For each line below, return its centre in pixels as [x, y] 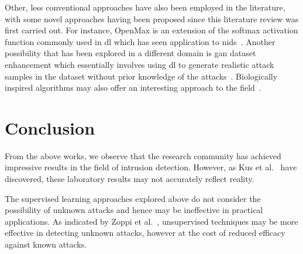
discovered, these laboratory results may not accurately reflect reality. [130, 179]
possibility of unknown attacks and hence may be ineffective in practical [134, 210]
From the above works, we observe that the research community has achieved [143, 155]
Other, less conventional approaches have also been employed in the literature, [145, 7]
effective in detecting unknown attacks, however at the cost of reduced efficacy [145, 233]
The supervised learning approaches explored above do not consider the [133, 198]
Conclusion [50, 127]
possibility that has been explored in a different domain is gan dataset [130, 53]
